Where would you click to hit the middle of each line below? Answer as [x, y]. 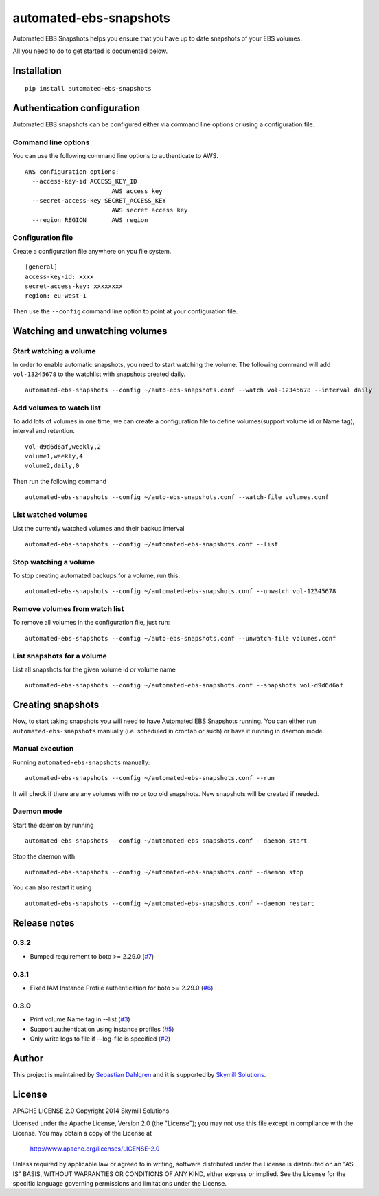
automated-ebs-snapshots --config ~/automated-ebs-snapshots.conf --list [152, 544]
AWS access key [137, 191]
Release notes [44, 923]
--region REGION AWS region [90, 220]
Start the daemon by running [53, 825]
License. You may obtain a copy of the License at [82, 1133]
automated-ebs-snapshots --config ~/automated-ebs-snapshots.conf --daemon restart [170, 903]
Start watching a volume [54, 351]
